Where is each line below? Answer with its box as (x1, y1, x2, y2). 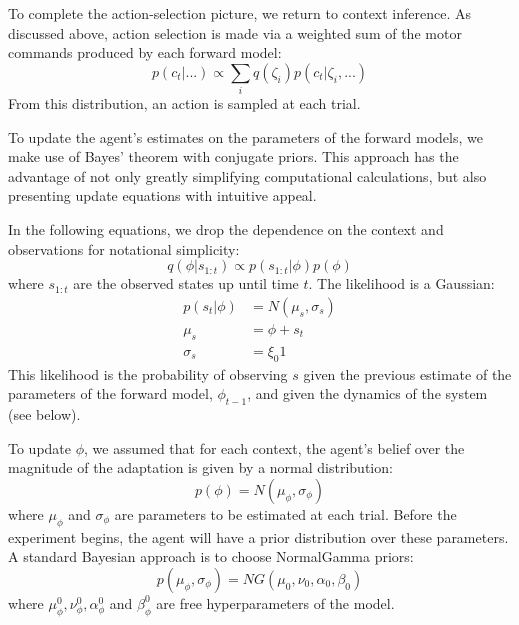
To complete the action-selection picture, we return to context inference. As (8, 3, 472, 23)
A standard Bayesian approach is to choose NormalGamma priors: (8, 546, 414, 567)
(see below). (8, 403, 81, 424)
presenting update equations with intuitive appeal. (8, 185, 317, 206)
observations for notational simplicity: (8, 238, 240, 259)
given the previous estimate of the (303, 363, 512, 384)
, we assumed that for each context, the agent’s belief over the (84, 437, 465, 458)
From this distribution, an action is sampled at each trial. (8, 93, 361, 114)
